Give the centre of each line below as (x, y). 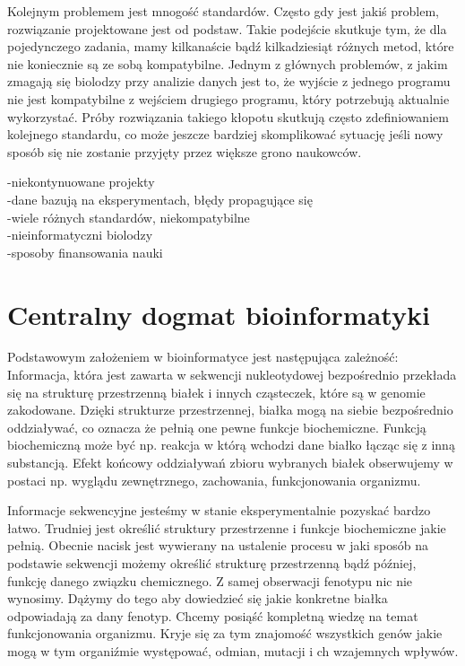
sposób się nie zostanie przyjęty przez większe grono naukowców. (185, 151)
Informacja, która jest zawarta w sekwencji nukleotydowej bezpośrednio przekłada (232, 375)
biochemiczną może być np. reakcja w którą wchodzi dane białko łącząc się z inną (231, 445)
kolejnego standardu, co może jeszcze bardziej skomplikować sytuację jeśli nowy (225, 134)
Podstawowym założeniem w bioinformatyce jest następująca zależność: (203, 357)
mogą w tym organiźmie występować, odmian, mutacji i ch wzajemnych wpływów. (233, 650)
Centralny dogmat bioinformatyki (219, 314)
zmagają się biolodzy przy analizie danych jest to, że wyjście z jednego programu (229, 81)
